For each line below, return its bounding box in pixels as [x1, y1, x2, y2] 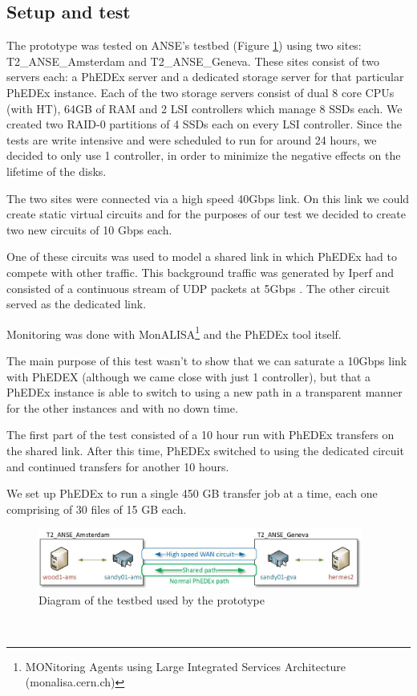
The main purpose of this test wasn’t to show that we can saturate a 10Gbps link [6, 352, 407, 368]
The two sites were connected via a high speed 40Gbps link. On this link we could [6, 189, 410, 206]
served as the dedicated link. [6, 295, 147, 312]
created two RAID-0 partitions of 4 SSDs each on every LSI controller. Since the [6, 116, 403, 132]
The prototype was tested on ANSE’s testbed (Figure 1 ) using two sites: [6, 37, 362, 54]
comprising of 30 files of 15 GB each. [6, 500, 187, 517]
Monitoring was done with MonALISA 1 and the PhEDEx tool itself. [6, 323, 342, 342]
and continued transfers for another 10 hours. [6, 458, 229, 474]
